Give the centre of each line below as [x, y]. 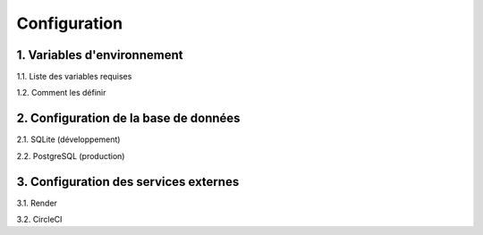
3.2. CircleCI [39, 220]
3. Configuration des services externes [128, 182]
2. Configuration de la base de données [128, 118]
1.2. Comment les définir [61, 93]
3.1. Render [37, 203]
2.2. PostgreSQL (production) [71, 155]
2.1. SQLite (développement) [68, 139]
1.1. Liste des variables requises [74, 77]
